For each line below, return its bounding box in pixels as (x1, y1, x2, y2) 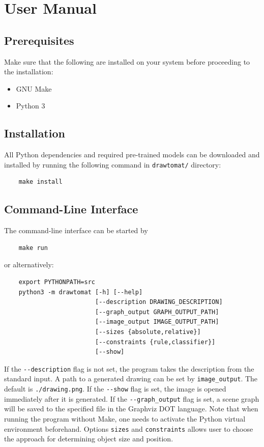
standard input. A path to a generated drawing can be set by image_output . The (4, 373, 258, 384)
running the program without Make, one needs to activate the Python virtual (4, 413, 246, 424)
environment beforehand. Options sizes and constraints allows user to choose (4, 423, 253, 434)
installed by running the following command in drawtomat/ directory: (4, 159, 221, 170)
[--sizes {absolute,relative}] (95, 328, 201, 336)
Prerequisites (4, 32, 74, 48)
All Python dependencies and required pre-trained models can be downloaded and (4, 149, 260, 160)
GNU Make (16, 83, 52, 94)
